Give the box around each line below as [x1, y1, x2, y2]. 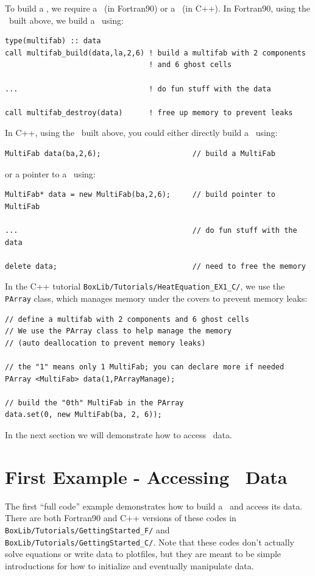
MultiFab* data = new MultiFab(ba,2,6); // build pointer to [5, 190, 275, 199]
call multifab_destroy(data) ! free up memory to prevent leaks [5, 108, 293, 117]
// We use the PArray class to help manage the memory [5, 327, 232, 336]
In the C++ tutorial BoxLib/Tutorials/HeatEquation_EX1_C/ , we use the [5, 280, 285, 293]
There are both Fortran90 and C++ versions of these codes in [5, 511, 236, 524]
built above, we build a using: [9, 13, 124, 26]
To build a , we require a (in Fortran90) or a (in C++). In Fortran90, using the [5, 2, 310, 14]
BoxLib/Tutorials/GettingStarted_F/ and [5, 523, 170, 536]
